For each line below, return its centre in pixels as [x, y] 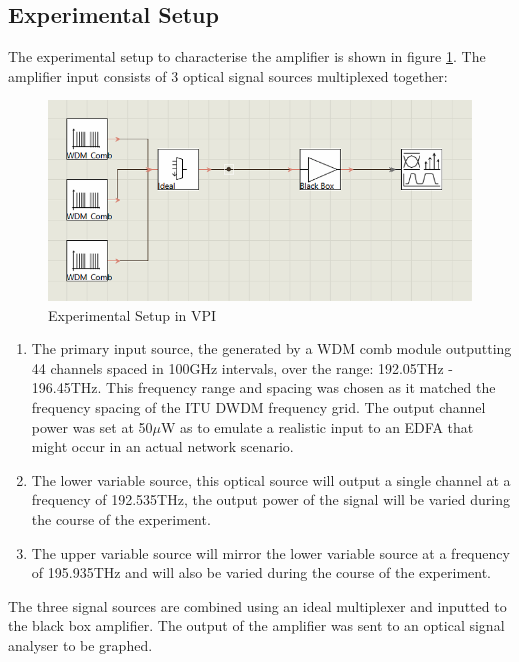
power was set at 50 [92, 426]
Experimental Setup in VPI [132, 314]
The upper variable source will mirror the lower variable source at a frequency [270, 552]
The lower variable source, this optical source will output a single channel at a [271, 479]
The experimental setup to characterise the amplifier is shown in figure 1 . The [247, 56]
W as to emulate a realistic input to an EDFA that [317, 426]
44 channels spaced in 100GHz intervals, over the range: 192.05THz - [242, 367]
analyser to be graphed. [80, 644]
